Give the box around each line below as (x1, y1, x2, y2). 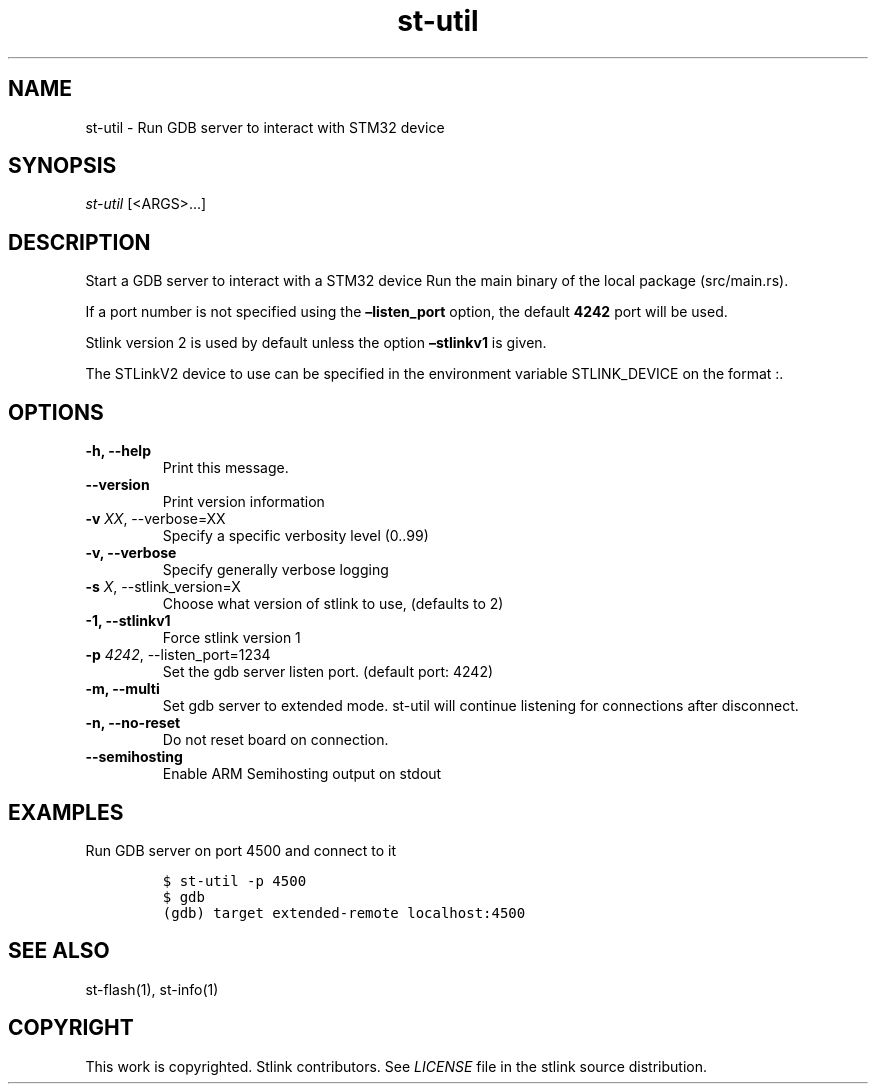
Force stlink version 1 (162, 629, 301, 647)
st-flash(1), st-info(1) (85, 980, 219, 998)
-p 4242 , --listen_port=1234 (85, 646, 271, 664)
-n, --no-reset (85, 714, 181, 732)
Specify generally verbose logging (162, 561, 389, 579)
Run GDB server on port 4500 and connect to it (85, 841, 397, 859)
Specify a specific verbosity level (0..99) (162, 527, 429, 545)
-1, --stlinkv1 (85, 612, 171, 630)
